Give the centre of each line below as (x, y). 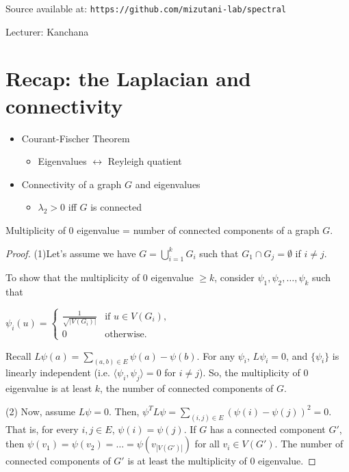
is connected (116, 207)
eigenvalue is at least (49, 388)
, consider (234, 277)
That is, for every (42, 429)
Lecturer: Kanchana (47, 31)
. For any (216, 355)
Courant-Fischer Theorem (76, 138)
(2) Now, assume (41, 411)
